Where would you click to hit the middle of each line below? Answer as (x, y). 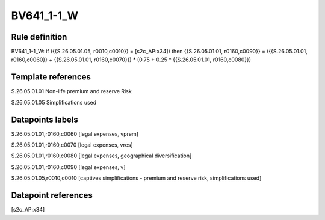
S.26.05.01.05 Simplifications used (54, 102)
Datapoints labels (45, 119)
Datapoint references (52, 195)
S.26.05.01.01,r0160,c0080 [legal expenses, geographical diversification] (101, 156)
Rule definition (39, 37)
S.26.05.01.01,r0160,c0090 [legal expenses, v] (68, 167)
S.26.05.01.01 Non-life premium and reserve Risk (71, 91)
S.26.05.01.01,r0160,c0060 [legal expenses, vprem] (75, 134)
